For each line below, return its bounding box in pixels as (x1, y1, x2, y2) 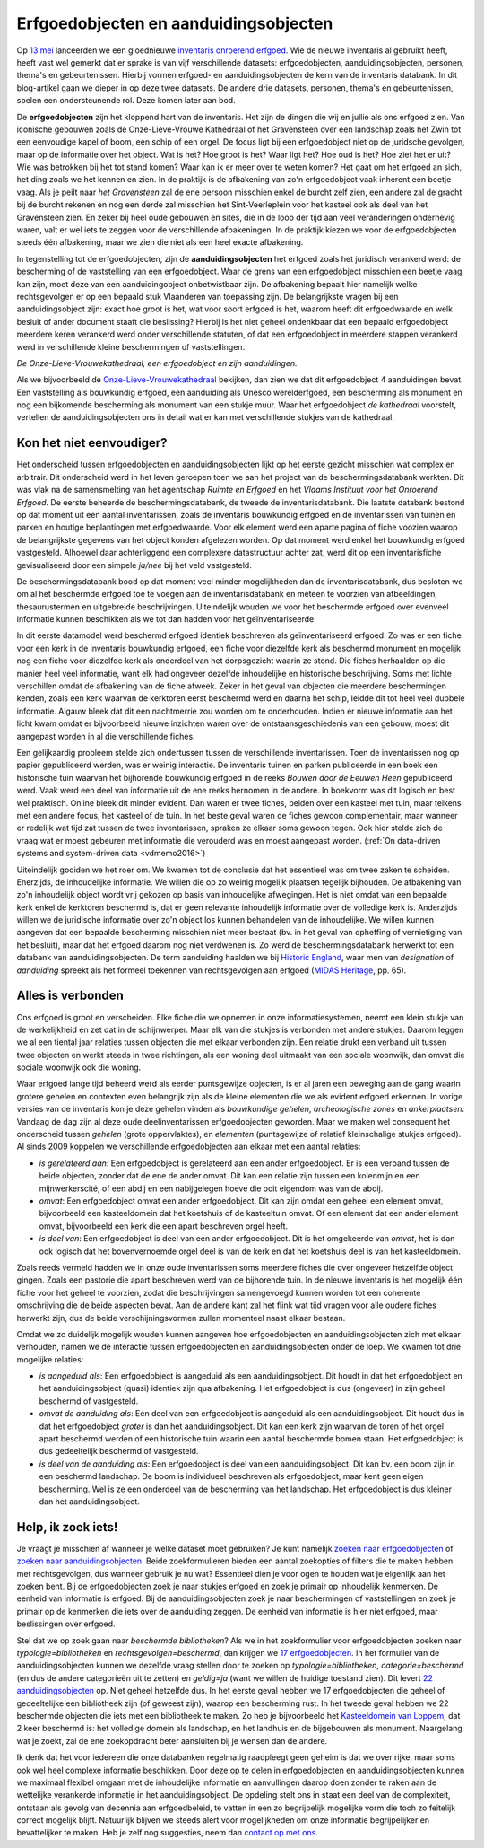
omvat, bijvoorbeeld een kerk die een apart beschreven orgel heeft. (39, 1221, 289, 1231)
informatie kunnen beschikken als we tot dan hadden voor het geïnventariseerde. (16, 614, 317, 625)
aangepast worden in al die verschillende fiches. (16, 731, 196, 741)
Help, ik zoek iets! (16, 1520, 118, 1535)
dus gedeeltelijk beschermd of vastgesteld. (39, 1446, 199, 1457)
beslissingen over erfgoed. (16, 1618, 116, 1629)
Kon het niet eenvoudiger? (16, 435, 168, 451)
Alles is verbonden (16, 988, 125, 1003)
